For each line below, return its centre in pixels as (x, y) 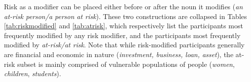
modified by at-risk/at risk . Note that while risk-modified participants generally (124, 45)
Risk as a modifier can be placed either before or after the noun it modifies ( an (124, 6)
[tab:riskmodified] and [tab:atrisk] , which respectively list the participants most (124, 26)
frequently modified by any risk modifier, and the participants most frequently (122, 35)
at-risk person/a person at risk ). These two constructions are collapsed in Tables (125, 16)
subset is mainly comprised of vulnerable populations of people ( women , (126, 64)
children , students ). (33, 73)
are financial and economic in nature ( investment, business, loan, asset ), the (119, 54)
